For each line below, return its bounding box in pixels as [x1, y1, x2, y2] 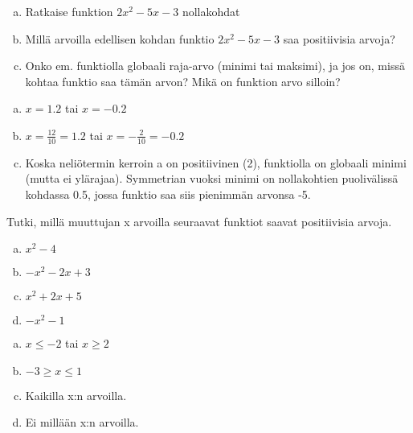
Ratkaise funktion [25, 3, 113, 19]
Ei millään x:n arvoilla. [25, 414, 139, 431]
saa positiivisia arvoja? [283, 30, 395, 47]
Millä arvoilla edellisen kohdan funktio [25, 30, 215, 47]
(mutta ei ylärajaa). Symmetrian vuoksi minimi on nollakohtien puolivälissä [25, 170, 399, 187]
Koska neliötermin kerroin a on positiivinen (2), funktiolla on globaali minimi [25, 154, 407, 171]
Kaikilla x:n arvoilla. [25, 386, 127, 403]
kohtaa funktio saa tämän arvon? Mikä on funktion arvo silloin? [25, 72, 341, 89]
